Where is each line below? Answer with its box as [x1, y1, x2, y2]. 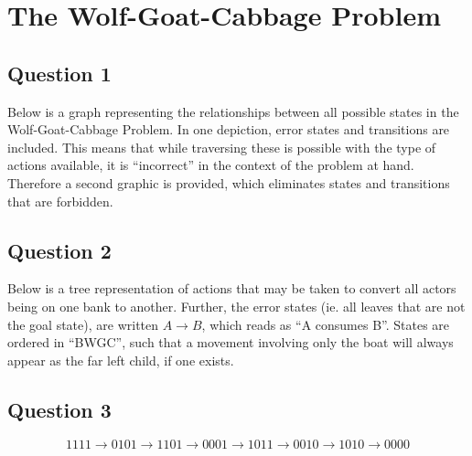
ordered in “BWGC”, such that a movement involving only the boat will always [7, 333, 454, 352]
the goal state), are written [7, 314, 159, 334]
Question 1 [7, 58, 112, 87]
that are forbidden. [7, 191, 113, 210]
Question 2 [7, 236, 112, 264]
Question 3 [7, 395, 112, 423]
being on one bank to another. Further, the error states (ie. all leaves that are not [7, 296, 466, 315]
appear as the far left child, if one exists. [7, 350, 234, 369]
